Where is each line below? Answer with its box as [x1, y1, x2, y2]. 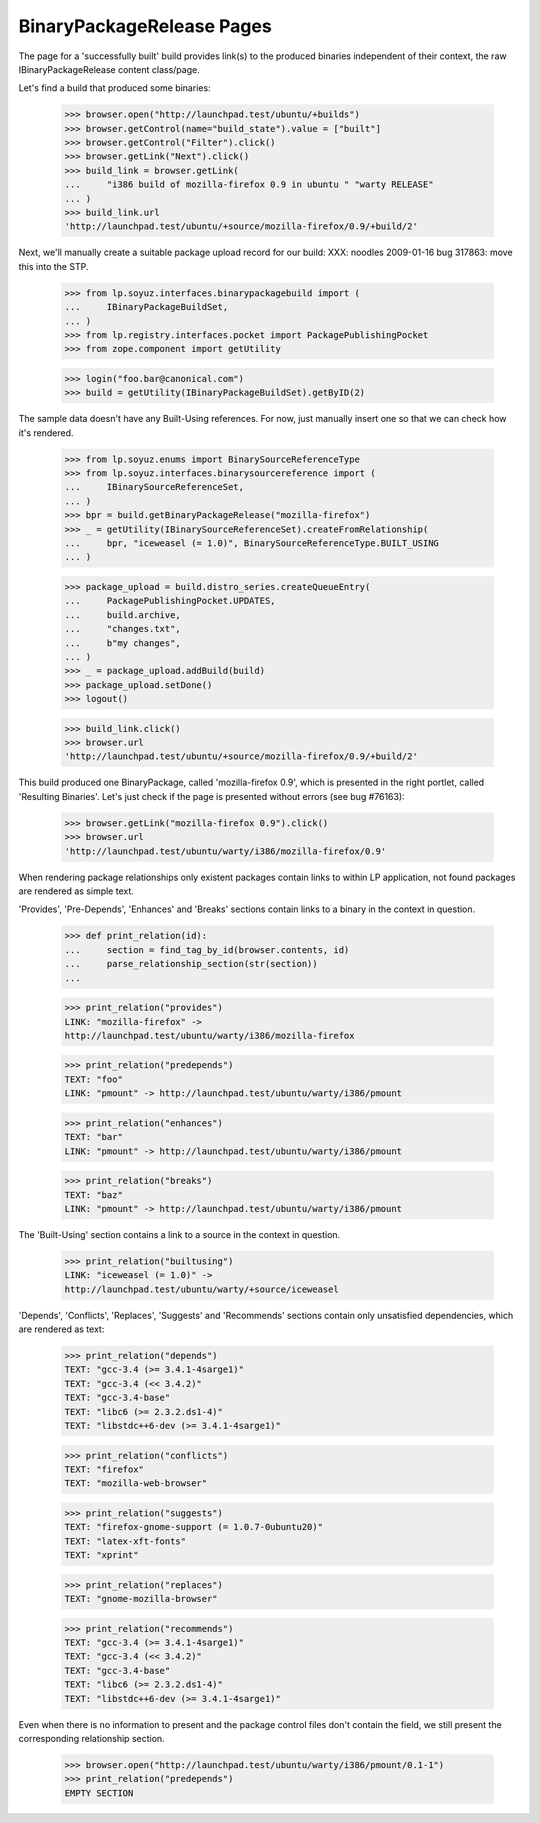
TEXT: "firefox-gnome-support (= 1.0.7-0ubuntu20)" [64, 1521, 324, 1533]
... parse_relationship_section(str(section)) [64, 958, 319, 970]
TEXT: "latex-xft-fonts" [64, 1535, 187, 1547]
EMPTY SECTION [64, 1787, 134, 1799]
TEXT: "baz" [64, 1189, 124, 1200]
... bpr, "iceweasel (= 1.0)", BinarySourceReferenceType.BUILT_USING [64, 538, 440, 549]
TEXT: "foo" [64, 1073, 124, 1085]
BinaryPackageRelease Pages [18, 15, 272, 37]
